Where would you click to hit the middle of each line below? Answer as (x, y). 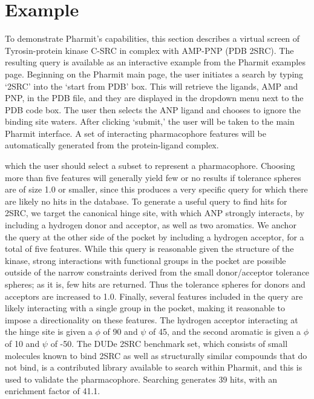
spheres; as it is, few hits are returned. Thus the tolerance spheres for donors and (155, 284)
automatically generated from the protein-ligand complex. (112, 145)
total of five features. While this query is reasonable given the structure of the (149, 249)
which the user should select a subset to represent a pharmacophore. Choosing (150, 166)
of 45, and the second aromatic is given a (225, 331)
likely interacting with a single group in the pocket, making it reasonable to (145, 308)
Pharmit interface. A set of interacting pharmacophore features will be (136, 133)
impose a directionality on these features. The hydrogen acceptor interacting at (152, 319)
